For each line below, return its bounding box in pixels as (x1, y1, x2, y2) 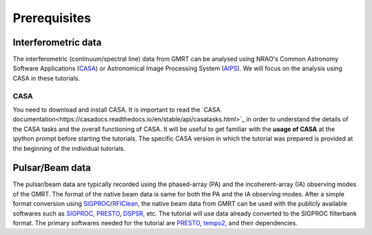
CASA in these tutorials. (12, 74, 81, 82)
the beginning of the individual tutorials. (12, 144, 125, 152)
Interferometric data (12, 37, 102, 48)
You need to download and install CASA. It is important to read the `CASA (12, 105, 220, 114)
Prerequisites (12, 10, 92, 25)
